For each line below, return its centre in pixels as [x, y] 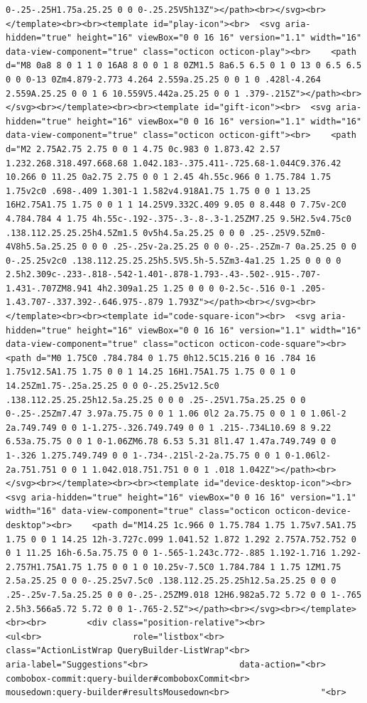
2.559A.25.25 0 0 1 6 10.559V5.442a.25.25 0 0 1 [123, 93]
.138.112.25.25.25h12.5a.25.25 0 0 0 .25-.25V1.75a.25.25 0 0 [156, 400]
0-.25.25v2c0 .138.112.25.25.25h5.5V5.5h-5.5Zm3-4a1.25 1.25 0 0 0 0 [174, 261]
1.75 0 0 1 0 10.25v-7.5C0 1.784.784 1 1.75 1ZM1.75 [214, 567]
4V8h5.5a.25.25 [42, 247]
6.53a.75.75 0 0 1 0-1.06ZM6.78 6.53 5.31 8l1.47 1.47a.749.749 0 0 [171, 442]
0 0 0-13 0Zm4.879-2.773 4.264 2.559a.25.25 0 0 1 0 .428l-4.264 [163, 79]
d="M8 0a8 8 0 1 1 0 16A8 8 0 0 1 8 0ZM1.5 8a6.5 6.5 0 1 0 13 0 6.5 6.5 [184, 66]
